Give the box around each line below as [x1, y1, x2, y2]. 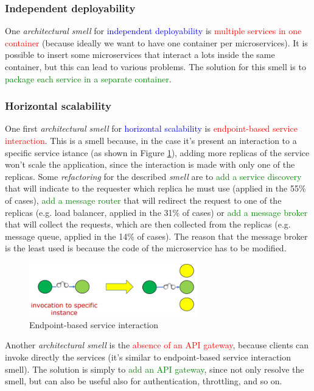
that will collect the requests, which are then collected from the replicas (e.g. [5, 218, 291, 231]
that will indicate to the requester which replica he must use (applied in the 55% [5, 182, 306, 195]
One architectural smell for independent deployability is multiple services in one [5, 24, 302, 37]
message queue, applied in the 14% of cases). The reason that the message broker [5, 229, 308, 242]
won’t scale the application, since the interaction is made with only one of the [5, 158, 295, 171]
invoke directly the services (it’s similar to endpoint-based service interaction [5, 350, 291, 363]
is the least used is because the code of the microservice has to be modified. [5, 242, 287, 254]
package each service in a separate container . [5, 72, 172, 85]
